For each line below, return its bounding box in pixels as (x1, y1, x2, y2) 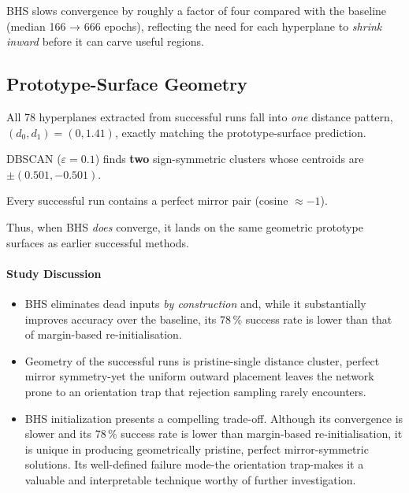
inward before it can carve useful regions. (6, 33, 204, 50)
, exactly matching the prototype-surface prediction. (114, 124, 366, 140)
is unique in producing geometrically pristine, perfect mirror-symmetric (24, 440, 369, 457)
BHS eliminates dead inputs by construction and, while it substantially (24, 295, 366, 311)
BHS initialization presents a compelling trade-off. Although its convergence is (24, 410, 403, 426)
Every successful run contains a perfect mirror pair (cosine (6, 192, 288, 209)
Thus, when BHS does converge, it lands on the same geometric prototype (6, 218, 363, 235)
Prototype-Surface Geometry (6, 72, 247, 96)
